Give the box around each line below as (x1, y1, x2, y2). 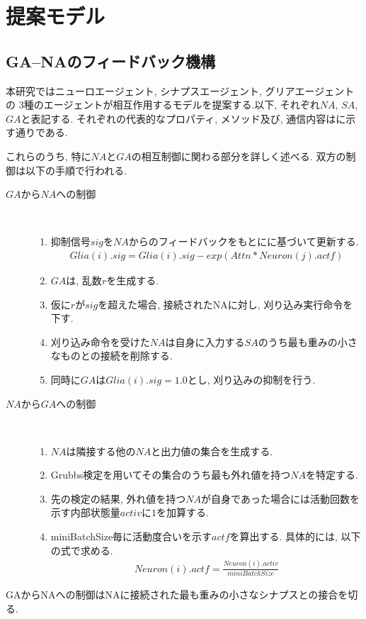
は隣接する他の (66, 443, 136, 458)
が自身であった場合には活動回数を (201, 491, 360, 506)
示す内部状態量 (50, 505, 120, 520)
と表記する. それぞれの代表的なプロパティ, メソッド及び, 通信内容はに (21, 111, 346, 126)
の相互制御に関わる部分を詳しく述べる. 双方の (131, 148, 346, 163)
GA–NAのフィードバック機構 (6, 50, 216, 72)
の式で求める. (50, 542, 113, 557)
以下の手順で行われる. (25, 162, 127, 177)
